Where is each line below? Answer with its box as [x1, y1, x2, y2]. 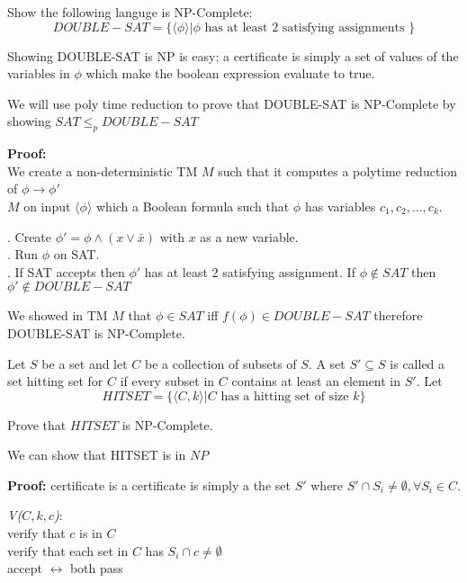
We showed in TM [7, 306, 108, 325]
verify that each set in [7, 541, 129, 560]
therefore [373, 306, 423, 325]
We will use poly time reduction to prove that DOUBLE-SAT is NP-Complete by [7, 94, 456, 112]
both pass [69, 559, 123, 578]
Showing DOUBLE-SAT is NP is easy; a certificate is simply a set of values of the [7, 46, 459, 65]
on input [23, 196, 71, 215]
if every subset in [120, 372, 215, 390]
